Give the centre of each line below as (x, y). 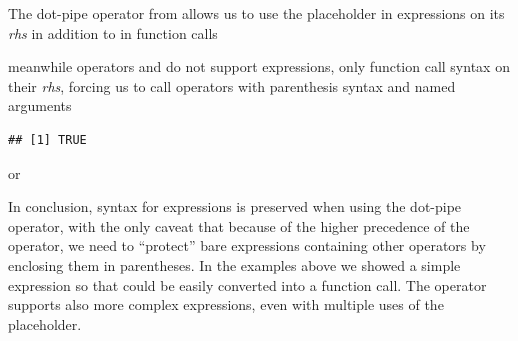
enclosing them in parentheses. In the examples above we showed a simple (234, 264)
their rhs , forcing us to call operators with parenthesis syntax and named (232, 85)
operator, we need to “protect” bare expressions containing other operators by (247, 245)
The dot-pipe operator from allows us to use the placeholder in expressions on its (256, 13)
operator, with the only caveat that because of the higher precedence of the (239, 225)
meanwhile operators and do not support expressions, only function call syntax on (259, 66)
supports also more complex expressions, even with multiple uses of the (226, 304)
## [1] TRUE (47, 139)
